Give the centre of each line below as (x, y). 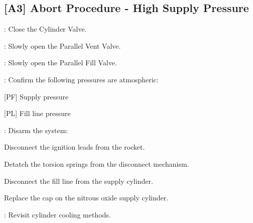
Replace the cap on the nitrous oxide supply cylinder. (86, 198)
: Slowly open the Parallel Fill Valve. (60, 63)
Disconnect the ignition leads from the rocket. (75, 147)
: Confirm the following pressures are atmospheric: (81, 79)
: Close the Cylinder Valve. (45, 29)
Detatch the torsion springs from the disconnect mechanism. (97, 163)
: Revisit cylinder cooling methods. (57, 214)
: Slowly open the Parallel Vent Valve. (62, 45)
